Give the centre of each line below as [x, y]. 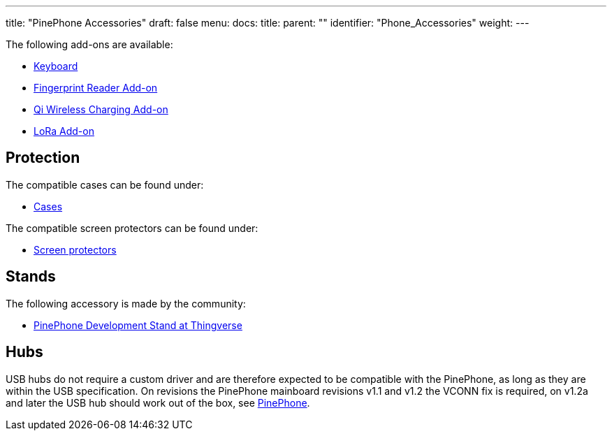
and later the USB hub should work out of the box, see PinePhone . [158, 402]
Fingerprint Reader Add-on [96, 88]
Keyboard [56, 66]
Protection [43, 158]
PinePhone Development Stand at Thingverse [138, 325]
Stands [31, 277]
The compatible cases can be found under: [105, 184]
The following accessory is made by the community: [126, 303]
